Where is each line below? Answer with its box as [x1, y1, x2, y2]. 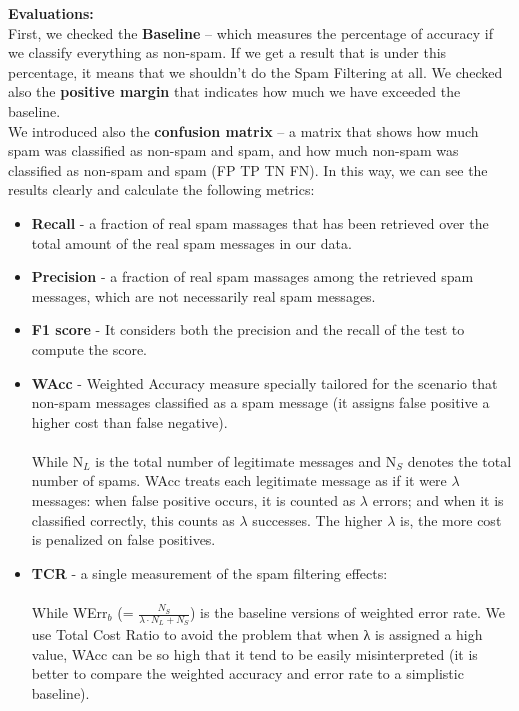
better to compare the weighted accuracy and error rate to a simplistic [31, 663, 464, 684]
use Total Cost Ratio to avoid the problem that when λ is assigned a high [31, 624, 483, 645]
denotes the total [407, 450, 512, 471]
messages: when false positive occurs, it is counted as [31, 490, 356, 511]
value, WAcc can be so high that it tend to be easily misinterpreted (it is [31, 643, 478, 664]
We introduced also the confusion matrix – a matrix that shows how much [8, 120, 479, 141]
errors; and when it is [372, 490, 504, 511]
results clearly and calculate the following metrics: [8, 179, 315, 200]
